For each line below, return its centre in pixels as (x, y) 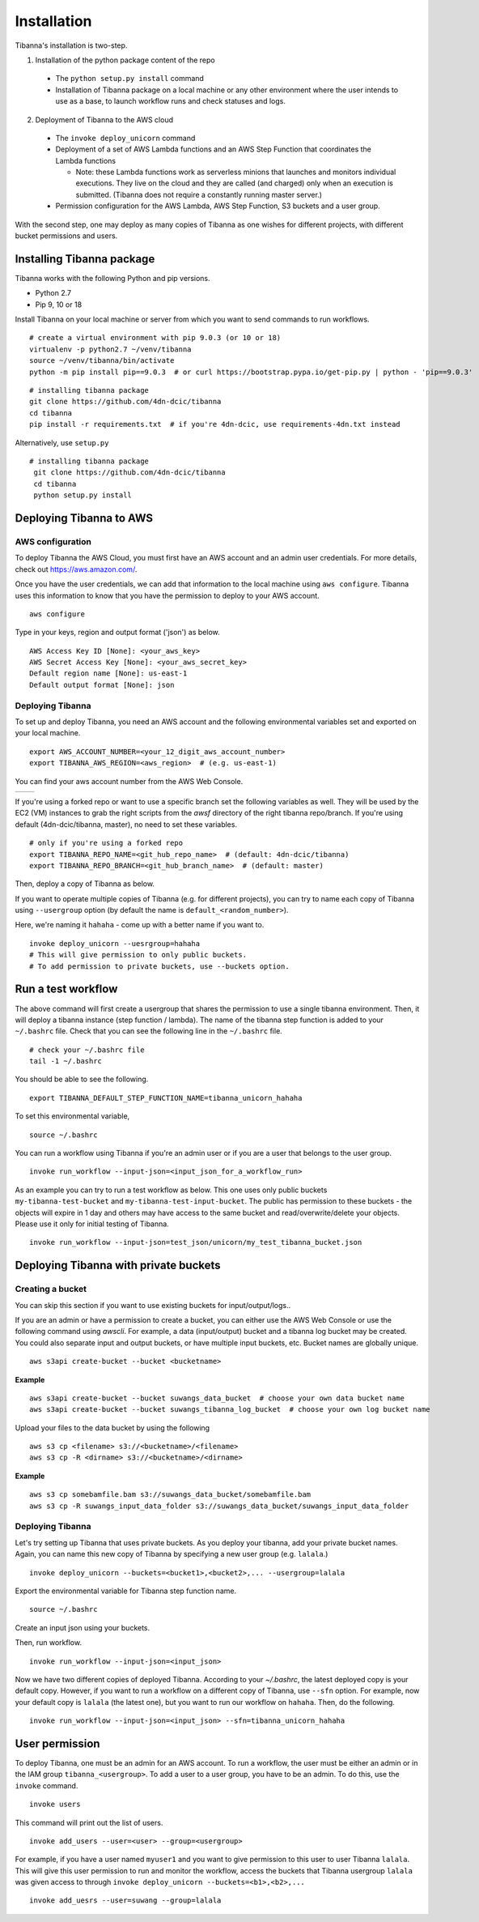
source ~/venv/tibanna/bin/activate (102, 361)
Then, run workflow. (49, 1643)
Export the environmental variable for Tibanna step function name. (126, 1591)
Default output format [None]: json (102, 685)
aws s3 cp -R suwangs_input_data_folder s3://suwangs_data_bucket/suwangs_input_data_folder (219, 1506)
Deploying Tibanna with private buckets (118, 1266)
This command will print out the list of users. (89, 1822)
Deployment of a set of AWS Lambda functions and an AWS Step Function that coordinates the (214, 149)
